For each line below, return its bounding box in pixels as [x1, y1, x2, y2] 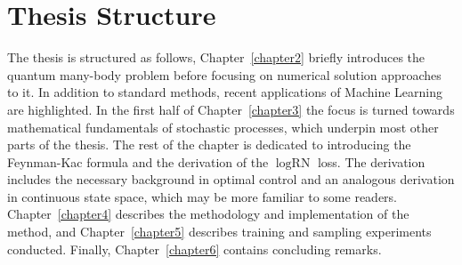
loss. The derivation [317, 152, 426, 171]
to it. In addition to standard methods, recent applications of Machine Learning [7, 83, 443, 101]
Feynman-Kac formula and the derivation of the [7, 152, 269, 171]
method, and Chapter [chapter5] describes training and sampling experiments [7, 222, 432, 241]
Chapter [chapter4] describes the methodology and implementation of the [7, 205, 409, 223]
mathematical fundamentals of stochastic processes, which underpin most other [7, 117, 439, 136]
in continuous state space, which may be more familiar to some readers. [7, 187, 397, 205]
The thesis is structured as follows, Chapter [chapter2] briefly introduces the [7, 48, 426, 67]
